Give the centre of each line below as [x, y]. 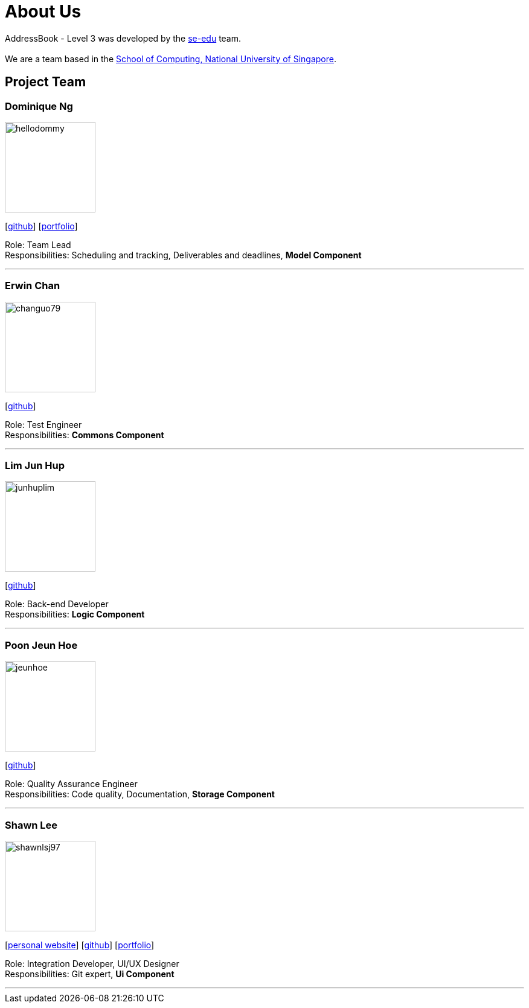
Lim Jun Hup [35, 466]
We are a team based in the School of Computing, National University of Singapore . [171, 59]
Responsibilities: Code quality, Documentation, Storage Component [140, 794]
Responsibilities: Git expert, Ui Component [90, 974]
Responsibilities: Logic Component [75, 614]
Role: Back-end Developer [57, 604]
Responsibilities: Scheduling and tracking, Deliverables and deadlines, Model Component [183, 255]
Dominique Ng [39, 106]
